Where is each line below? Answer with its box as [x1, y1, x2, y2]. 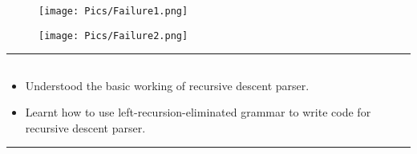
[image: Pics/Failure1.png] [38, 5, 188, 17]
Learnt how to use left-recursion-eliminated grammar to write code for [25, 104, 371, 120]
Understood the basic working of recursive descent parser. [25, 77, 310, 93]
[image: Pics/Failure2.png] [38, 30, 188, 41]
